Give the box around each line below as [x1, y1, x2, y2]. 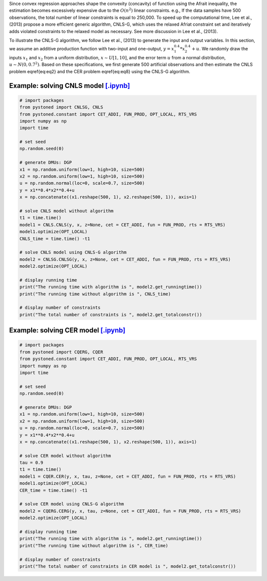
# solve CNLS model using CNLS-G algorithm [19, 249, 127, 255]
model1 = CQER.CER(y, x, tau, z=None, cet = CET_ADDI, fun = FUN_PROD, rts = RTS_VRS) [19, 473, 236, 479]
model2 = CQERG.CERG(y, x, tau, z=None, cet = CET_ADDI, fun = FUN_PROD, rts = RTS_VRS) [19, 508, 242, 514]
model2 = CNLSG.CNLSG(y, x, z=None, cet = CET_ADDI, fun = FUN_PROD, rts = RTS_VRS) [19, 256, 231, 262]
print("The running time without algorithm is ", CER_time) [19, 542, 169, 548]
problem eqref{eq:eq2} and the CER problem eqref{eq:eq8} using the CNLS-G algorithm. [9, 68, 190, 74]
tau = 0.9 [19, 460, 44, 465]
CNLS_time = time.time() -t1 [19, 236, 90, 242]
